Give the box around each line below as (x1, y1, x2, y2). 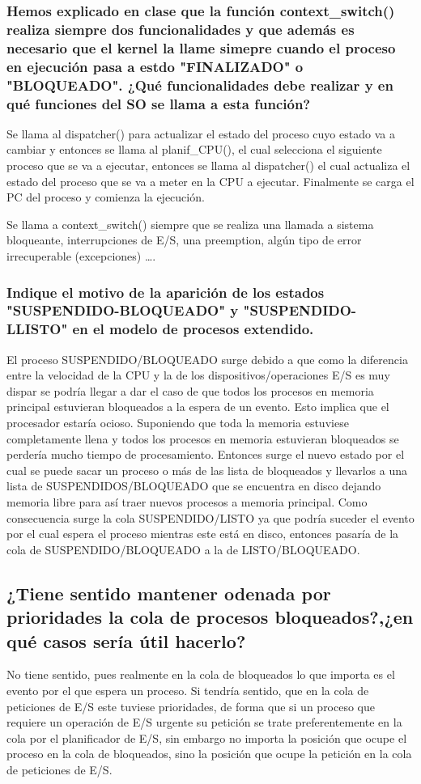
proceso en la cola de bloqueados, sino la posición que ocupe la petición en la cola (6, 745, 412, 762)
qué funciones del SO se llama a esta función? (6, 93, 311, 113)
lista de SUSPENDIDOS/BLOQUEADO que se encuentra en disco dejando (6, 477, 381, 494)
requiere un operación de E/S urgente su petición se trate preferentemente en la (6, 714, 402, 731)
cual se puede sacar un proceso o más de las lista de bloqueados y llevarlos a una (6, 461, 407, 478)
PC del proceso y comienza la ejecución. (6, 189, 205, 206)
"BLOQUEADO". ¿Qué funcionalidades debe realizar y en (6, 74, 393, 95)
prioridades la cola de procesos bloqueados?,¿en (6, 604, 414, 629)
